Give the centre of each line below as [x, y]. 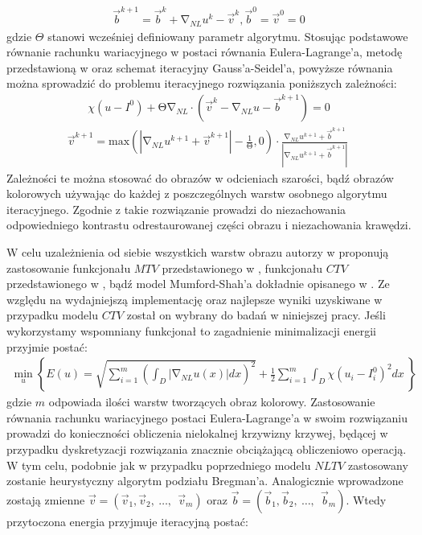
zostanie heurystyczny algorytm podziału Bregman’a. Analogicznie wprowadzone [205, 481]
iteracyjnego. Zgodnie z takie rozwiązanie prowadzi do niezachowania [176, 209]
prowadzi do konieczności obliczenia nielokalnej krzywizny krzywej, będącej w [197, 433]
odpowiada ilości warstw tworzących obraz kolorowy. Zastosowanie [212, 402]
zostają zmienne [46, 499]
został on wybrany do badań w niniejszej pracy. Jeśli [256, 315]
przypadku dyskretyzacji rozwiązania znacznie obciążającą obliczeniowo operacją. [207, 449]
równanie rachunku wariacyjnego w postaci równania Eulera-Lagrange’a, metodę [205, 52]
